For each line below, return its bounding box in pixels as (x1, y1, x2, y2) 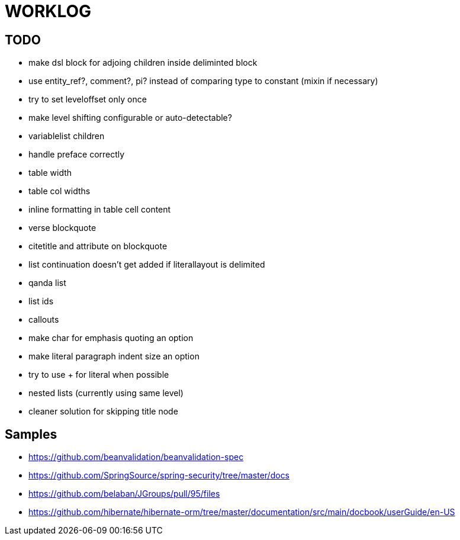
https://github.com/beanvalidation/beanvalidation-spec (28, 452, 244, 462)
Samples (5, 426, 57, 442)
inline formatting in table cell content (28, 204, 171, 215)
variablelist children (28, 131, 105, 142)
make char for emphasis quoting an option (28, 333, 194, 343)
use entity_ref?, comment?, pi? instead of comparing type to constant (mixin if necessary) (28, 76, 378, 86)
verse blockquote (28, 223, 96, 233)
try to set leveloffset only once (28, 94, 147, 105)
